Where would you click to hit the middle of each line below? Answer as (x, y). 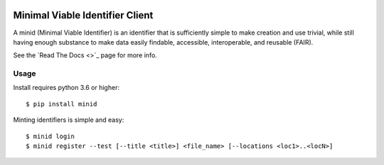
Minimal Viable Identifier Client (83, 15)
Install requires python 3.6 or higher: (66, 88)
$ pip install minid (62, 104)
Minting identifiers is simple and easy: (69, 120)
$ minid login (50, 136)
